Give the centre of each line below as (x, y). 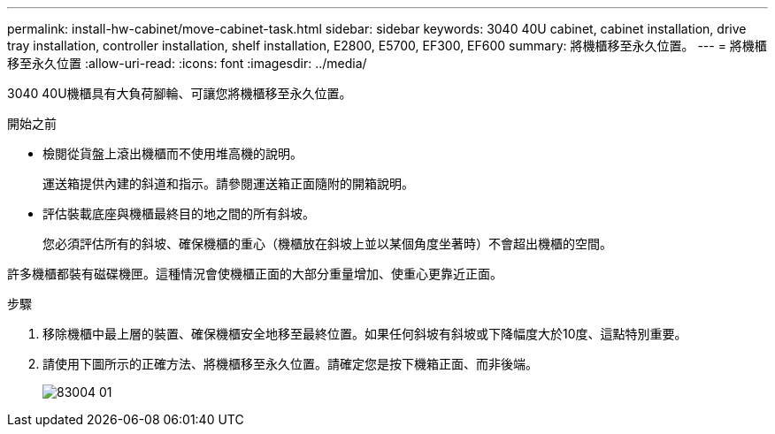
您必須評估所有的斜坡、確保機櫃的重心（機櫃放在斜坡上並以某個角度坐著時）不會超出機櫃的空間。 (327, 244)
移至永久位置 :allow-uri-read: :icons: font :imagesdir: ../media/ (187, 63)
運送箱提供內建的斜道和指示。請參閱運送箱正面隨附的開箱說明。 (228, 183)
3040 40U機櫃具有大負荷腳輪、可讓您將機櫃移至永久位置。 (180, 93)
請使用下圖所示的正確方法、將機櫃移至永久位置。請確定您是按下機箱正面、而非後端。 (290, 364)
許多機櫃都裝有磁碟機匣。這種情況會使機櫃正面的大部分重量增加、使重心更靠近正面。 (255, 274)
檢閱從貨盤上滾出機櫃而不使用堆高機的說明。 (173, 153)
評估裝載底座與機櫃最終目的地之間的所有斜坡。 (179, 213)
